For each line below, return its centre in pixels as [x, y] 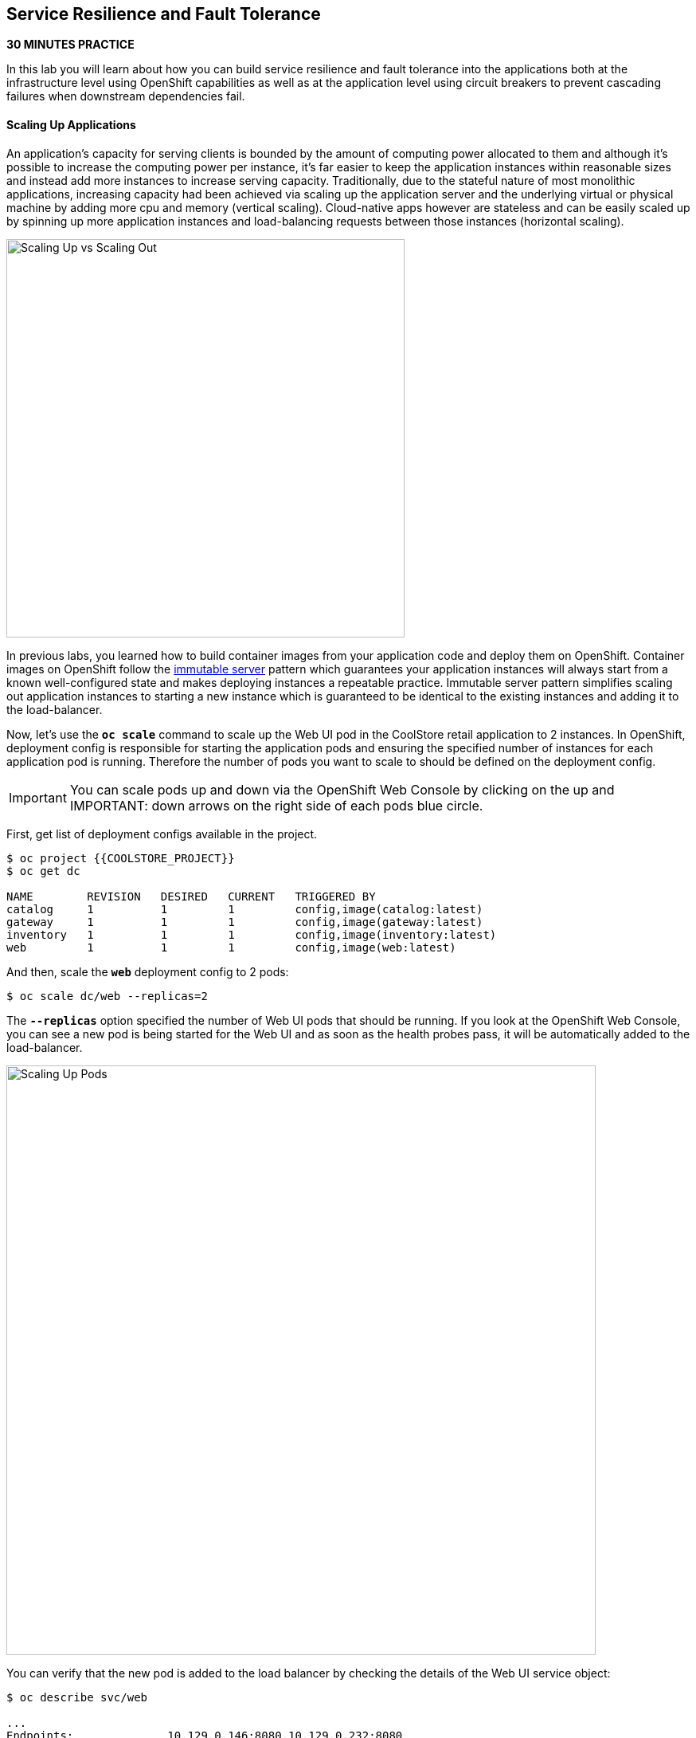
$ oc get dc [43, 871]
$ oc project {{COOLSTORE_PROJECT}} [121, 858]
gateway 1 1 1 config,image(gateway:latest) [245, 922]
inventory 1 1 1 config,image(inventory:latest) [252, 934]
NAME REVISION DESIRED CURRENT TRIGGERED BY [191, 896]
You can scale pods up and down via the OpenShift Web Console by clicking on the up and [342, 789]
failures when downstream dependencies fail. [126, 96]
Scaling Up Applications [71, 125]
